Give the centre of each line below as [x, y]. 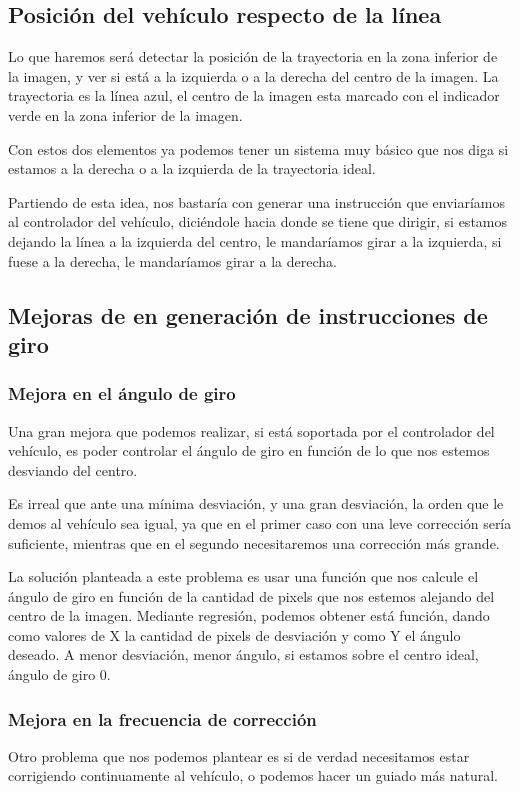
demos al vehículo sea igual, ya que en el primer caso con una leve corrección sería [260, 522]
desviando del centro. [73, 469]
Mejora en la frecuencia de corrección [162, 718]
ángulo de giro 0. [59, 674]
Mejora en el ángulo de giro [122, 393]
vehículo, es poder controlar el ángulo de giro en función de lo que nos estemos [249, 450]
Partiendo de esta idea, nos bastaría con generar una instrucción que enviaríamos [257, 201]
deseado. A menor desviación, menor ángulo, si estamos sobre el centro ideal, [243, 654]
